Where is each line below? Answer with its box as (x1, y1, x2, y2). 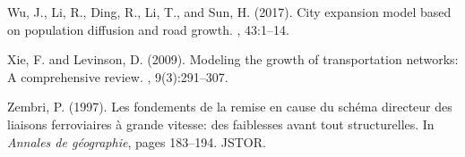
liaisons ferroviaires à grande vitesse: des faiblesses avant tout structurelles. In (7, 114, 435, 133)
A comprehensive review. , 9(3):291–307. (7, 67, 228, 86)
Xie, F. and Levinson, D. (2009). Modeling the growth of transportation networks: (7, 50, 459, 69)
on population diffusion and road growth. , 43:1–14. (7, 20, 289, 38)
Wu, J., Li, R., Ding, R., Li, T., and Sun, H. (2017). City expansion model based (7, 3, 452, 21)
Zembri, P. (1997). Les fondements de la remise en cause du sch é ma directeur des (7, 97, 452, 116)
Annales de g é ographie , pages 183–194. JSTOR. (7, 132, 266, 151)
